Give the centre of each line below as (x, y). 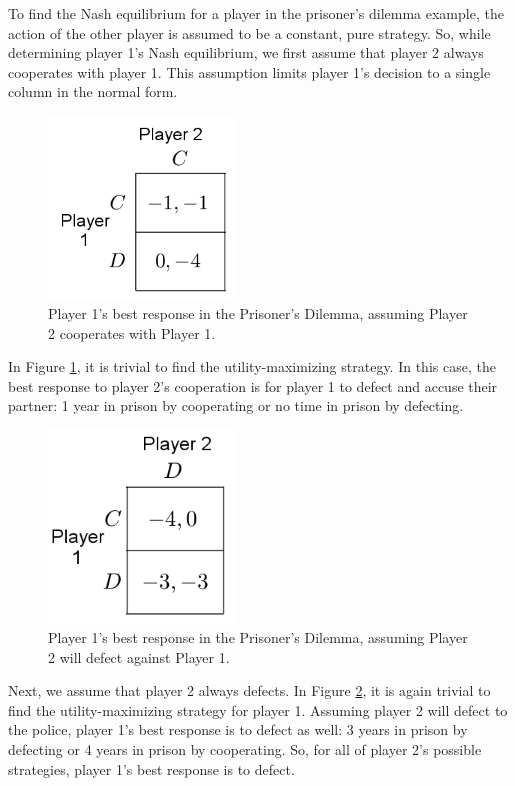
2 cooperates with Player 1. (132, 332)
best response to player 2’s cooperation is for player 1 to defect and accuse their (253, 385)
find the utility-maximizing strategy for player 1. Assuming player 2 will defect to (258, 709)
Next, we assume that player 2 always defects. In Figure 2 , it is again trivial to (249, 690)
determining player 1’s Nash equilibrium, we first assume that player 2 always (246, 52)
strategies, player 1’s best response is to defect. (151, 768)
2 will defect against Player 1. (139, 656)
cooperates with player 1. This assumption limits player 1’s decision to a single (249, 71)
